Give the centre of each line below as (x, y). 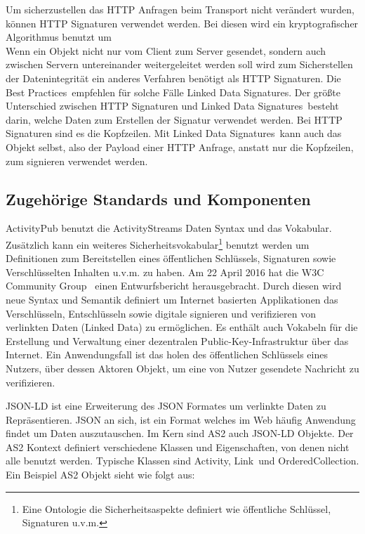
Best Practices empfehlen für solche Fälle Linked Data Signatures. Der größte (173, 92)
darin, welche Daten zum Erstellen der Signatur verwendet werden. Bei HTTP (174, 119)
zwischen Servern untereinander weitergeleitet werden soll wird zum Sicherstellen (179, 64)
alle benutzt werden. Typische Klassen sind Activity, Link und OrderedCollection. (182, 461)
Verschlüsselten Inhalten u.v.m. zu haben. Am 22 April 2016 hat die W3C (165, 272)
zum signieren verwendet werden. (77, 161)
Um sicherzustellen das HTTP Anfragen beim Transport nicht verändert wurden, (180, 9)
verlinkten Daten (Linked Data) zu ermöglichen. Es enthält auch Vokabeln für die (182, 327)
